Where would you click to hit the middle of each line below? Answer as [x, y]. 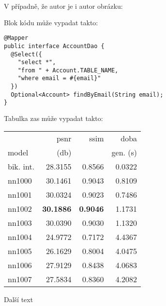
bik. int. [21, 166]
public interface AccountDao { [54, 46]
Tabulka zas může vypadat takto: [53, 118]
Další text [19, 299]
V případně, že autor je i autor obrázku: [63, 6]
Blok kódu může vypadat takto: [51, 22]
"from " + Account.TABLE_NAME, [68, 70]
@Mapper [16, 38]
